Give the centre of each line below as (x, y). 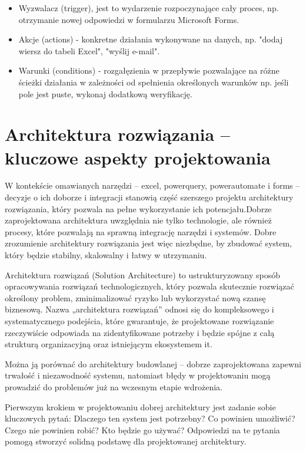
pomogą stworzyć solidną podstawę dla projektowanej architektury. (126, 441)
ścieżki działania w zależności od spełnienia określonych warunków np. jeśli (154, 82)
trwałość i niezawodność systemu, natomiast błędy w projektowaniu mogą (138, 375)
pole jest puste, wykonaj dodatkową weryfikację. (105, 93)
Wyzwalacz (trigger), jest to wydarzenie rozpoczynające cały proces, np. (149, 8)
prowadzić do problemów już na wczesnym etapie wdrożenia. (114, 386)
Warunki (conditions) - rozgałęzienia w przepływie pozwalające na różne (149, 70)
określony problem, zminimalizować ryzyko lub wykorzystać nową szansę (135, 297)
